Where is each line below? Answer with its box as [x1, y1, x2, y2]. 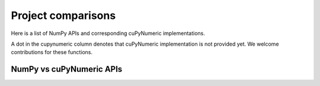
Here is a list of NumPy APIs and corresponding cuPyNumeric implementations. [11, 30, 206, 37]
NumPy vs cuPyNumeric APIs [11, 64, 123, 74]
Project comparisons [11, 9, 116, 22]
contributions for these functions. [11, 49, 93, 56]
